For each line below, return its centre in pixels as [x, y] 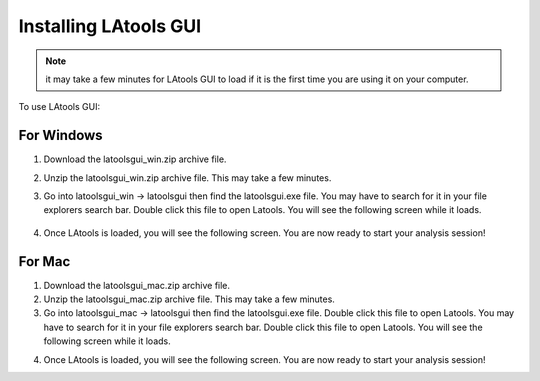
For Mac [44, 261]
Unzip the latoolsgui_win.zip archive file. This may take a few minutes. [187, 177]
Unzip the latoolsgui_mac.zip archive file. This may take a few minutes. [189, 299]
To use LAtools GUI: [59, 107]
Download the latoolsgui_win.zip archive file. [135, 159]
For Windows [61, 135]
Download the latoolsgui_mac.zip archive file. [136, 285]
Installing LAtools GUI [110, 26]
